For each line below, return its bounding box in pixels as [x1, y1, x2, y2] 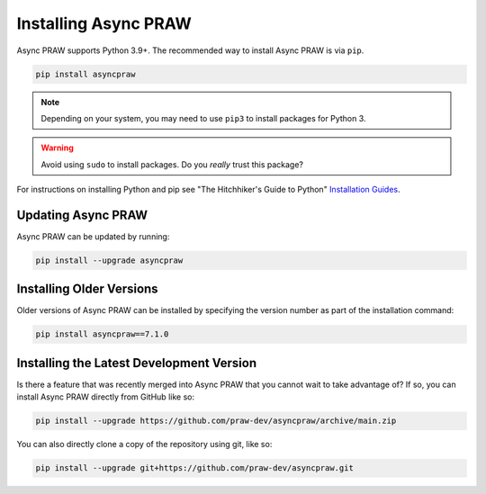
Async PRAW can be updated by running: [16, 230, 170, 242]
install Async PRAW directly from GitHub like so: [16, 391, 195, 402]
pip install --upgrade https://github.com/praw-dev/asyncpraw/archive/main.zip [35, 416, 397, 427]
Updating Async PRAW [16, 207, 148, 222]
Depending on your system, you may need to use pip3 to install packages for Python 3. [40, 112, 366, 123]
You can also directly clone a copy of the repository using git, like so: [16, 439, 273, 450]
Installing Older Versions [16, 282, 158, 297]
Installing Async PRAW [16, 13, 193, 33]
